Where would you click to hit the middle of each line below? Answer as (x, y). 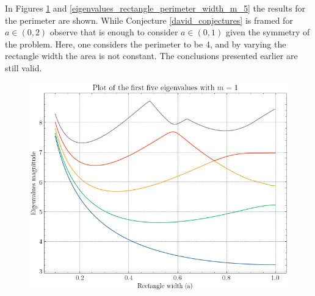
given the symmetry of (268, 32)
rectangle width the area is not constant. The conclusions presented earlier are (151, 56)
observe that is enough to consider (114, 32)
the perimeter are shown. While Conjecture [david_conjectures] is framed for (149, 20)
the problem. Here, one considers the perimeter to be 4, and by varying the (146, 44)
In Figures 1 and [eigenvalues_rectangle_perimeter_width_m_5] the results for (155, 8)
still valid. (24, 67)
